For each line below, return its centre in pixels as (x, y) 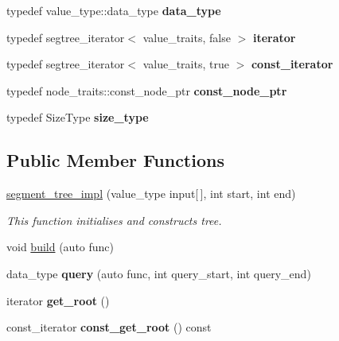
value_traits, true (186, 64)
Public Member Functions (115, 160)
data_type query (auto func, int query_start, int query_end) (159, 273)
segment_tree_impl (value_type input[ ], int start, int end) (151, 194)
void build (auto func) (60, 247)
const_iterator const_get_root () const (109, 327)
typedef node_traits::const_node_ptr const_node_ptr (147, 90)
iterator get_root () (58, 300)
